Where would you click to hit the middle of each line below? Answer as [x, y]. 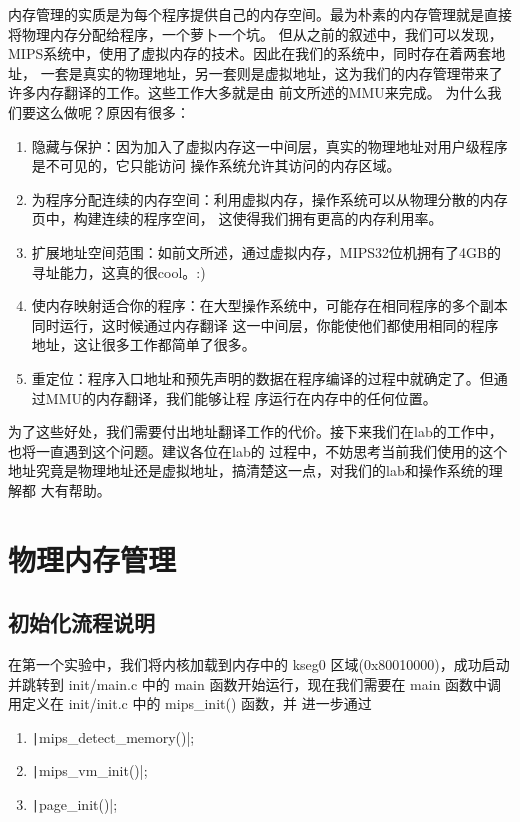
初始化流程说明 [81, 622]
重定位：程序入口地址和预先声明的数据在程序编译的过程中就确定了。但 [262, 377]
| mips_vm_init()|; [89, 770]
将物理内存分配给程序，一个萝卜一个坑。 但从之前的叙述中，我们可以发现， [255, 33]
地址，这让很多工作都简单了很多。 [143, 344]
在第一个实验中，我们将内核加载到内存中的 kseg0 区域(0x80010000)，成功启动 [259, 664]
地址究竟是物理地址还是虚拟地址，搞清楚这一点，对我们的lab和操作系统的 [248, 470]
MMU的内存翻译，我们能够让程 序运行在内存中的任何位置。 [241, 397]
